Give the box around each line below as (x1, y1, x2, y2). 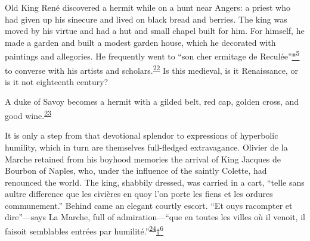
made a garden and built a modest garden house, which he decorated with (5, 36, 276, 48)
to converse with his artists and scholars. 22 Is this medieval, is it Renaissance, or (5, 62, 298, 76)
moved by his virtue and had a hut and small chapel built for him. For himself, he (5, 24, 305, 37)
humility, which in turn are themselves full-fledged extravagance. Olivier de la (5, 140, 288, 153)
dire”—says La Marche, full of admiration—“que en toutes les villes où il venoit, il (5, 211, 305, 223)
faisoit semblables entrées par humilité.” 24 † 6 (5, 223, 163, 237)
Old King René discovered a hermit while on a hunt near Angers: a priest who (5, 1, 290, 13)
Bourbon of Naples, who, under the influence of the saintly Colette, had (5, 164, 267, 177)
